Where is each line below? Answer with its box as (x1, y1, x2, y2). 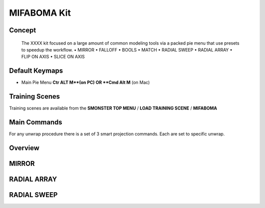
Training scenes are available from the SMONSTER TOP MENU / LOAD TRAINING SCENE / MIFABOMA (9, 105, 217, 111)
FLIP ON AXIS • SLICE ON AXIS (21, 54, 85, 60)
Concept (9, 26, 36, 34)
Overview (9, 144, 40, 152)
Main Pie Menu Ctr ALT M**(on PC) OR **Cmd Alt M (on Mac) (21, 79, 150, 85)
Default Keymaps (9, 67, 63, 75)
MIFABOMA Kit (9, 7, 71, 18)
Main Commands (9, 118, 62, 126)
